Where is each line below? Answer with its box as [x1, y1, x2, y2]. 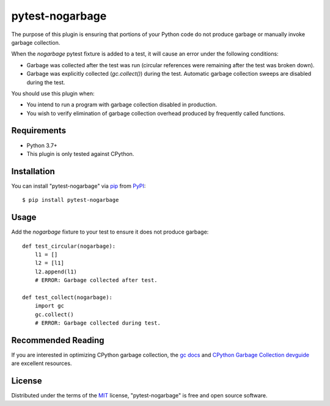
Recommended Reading [11, 335, 105, 345]
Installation [11, 166, 55, 177]
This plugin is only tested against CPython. [26, 150, 134, 157]
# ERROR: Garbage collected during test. [34, 320, 161, 327]
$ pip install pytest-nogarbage [22, 196, 119, 204]
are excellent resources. [11, 360, 72, 367]
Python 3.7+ [26, 141, 57, 149]
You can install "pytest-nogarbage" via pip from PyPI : [11, 182, 146, 190]
